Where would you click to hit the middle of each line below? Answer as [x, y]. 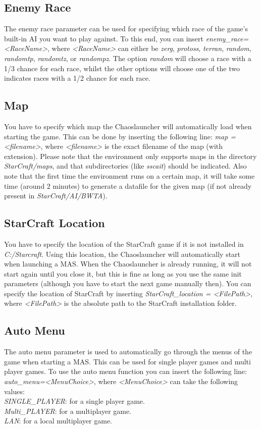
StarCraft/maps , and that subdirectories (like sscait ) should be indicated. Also [125, 166]
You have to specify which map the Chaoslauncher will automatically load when [128, 126]
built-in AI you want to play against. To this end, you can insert [104, 38]
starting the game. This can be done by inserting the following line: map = [120, 136]
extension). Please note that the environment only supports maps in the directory [130, 156]
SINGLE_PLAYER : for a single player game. [74, 401]
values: [14, 391]
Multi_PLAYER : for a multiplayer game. [68, 411]
